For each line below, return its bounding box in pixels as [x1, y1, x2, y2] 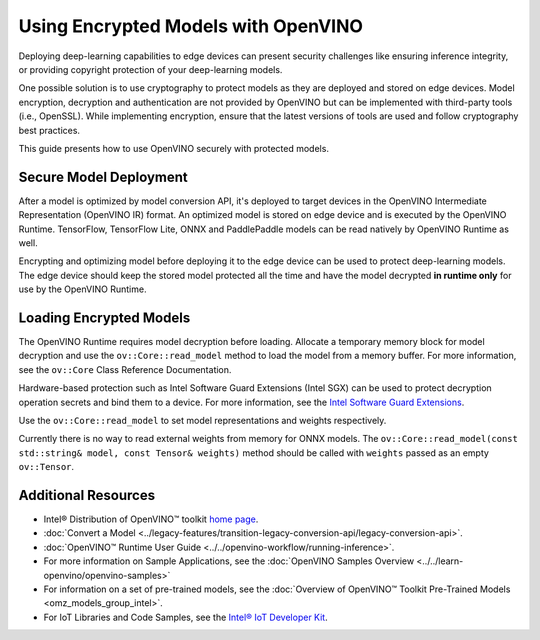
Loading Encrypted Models [18, 309, 191, 326]
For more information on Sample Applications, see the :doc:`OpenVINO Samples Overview [43, 555, 415, 567]
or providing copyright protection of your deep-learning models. [18, 63, 283, 75]
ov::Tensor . [18, 461, 75, 473]
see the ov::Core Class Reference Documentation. [18, 363, 232, 375]
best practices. [18, 124, 80, 136]
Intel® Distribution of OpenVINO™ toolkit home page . [43, 513, 259, 525]
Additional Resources [18, 486, 155, 504]
